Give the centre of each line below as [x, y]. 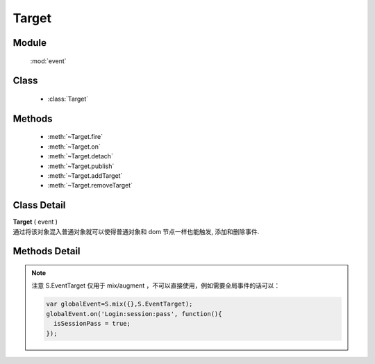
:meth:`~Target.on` [74, 147]
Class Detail [39, 205]
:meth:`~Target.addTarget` [85, 175]
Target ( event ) [35, 222]
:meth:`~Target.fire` [75, 137]
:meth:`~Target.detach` [81, 156]
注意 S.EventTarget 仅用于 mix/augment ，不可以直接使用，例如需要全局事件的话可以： [156, 286]
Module [30, 43]
